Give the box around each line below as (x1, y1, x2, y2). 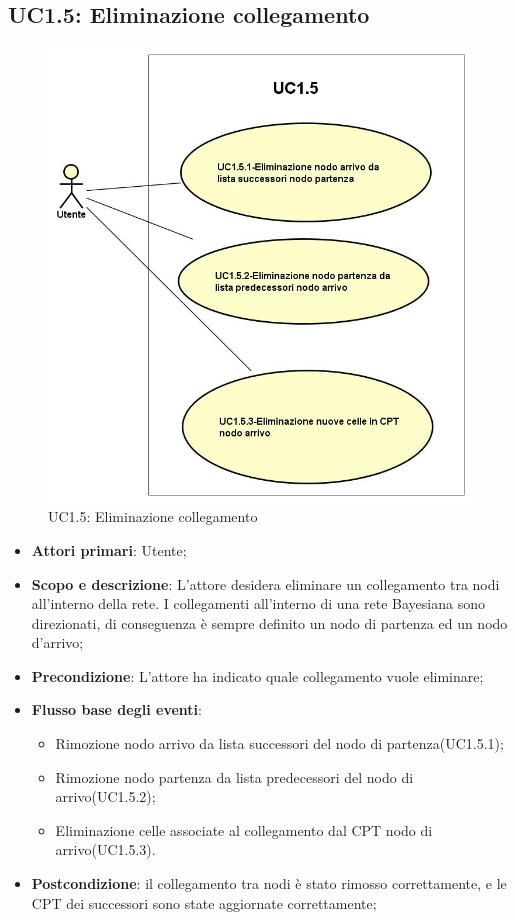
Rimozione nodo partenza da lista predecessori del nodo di (55, 766, 414, 787)
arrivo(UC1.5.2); (55, 786, 156, 807)
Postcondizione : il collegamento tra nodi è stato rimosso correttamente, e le (31, 873, 507, 894)
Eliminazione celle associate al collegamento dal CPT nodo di (55, 819, 433, 840)
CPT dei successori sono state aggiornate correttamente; (31, 892, 377, 913)
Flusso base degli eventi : (31, 699, 202, 720)
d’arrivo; (31, 632, 84, 653)
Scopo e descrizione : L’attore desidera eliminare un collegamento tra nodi (31, 573, 500, 594)
